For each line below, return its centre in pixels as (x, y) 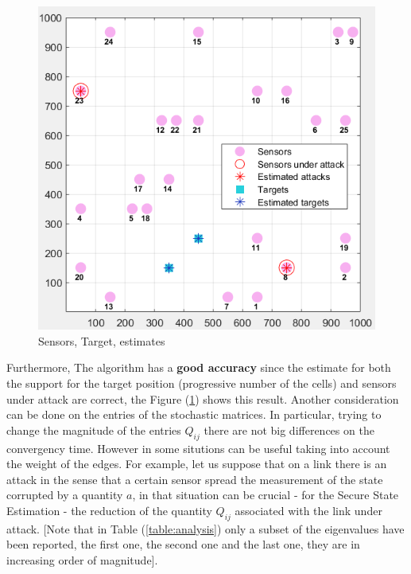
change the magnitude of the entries (94, 430)
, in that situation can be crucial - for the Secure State (266, 495)
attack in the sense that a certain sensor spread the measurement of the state (195, 479)
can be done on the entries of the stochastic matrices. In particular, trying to (194, 414)
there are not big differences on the (289, 430)
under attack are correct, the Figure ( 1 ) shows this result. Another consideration (203, 398)
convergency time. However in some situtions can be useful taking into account (198, 448)
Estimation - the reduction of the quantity (109, 510)
